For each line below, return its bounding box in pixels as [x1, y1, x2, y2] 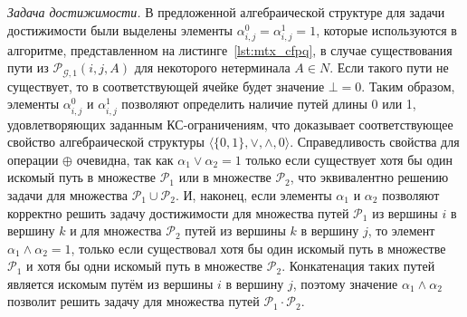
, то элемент [367, 221, 435, 240]
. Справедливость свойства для [290, 132, 460, 151]
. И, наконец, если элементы [175, 185, 332, 204]
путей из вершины [185, 221, 286, 240]
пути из [7, 58, 49, 77]
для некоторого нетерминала [134, 58, 291, 77]
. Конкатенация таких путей [281, 256, 435, 275]
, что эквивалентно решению [290, 168, 449, 187]
